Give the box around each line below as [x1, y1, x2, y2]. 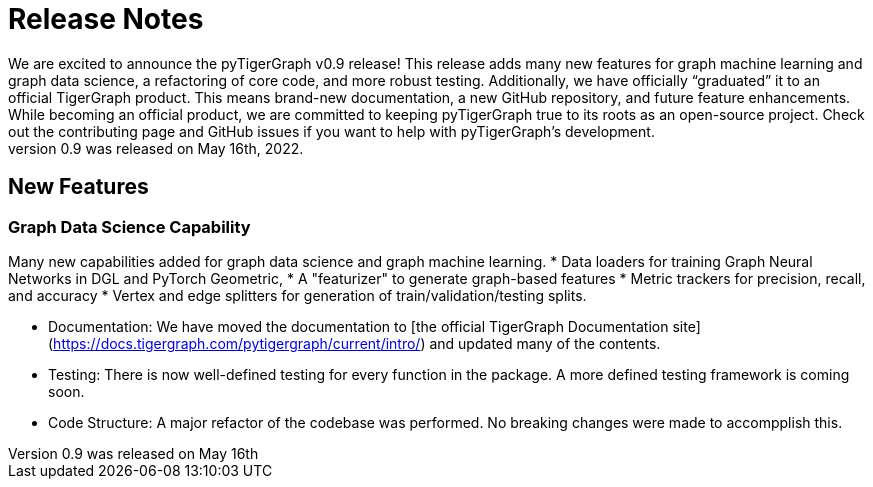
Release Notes [8, 2, 204, 36]
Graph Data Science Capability [8, 216, 251, 237]
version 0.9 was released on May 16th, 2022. [8, 139, 304, 157]
